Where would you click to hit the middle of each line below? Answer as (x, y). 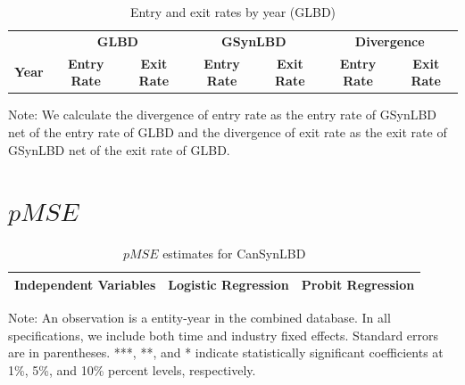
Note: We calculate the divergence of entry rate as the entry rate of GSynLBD (223, 115)
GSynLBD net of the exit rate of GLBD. (119, 149)
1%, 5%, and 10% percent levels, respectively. (132, 369)
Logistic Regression (228, 284)
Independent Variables (85, 284)
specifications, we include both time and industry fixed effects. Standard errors (224, 335)
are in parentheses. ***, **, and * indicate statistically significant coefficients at (226, 352)
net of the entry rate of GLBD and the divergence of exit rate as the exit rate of (228, 131)
